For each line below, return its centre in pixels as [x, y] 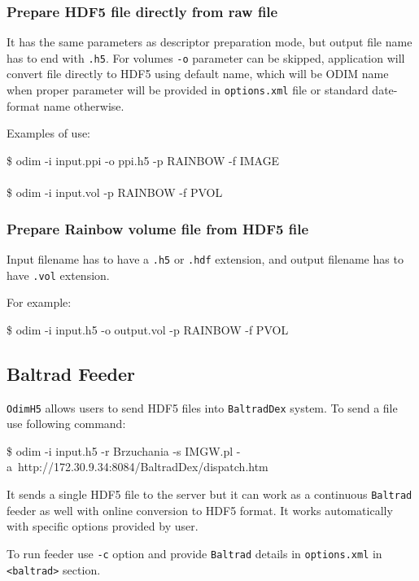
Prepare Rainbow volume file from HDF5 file [158, 228]
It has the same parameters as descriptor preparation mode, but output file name [209, 42]
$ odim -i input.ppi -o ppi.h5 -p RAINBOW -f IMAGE [143, 160]
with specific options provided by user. [103, 526]
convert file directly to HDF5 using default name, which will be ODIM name [198, 74]
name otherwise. [84, 105]
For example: [39, 302]
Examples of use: [49, 133]
